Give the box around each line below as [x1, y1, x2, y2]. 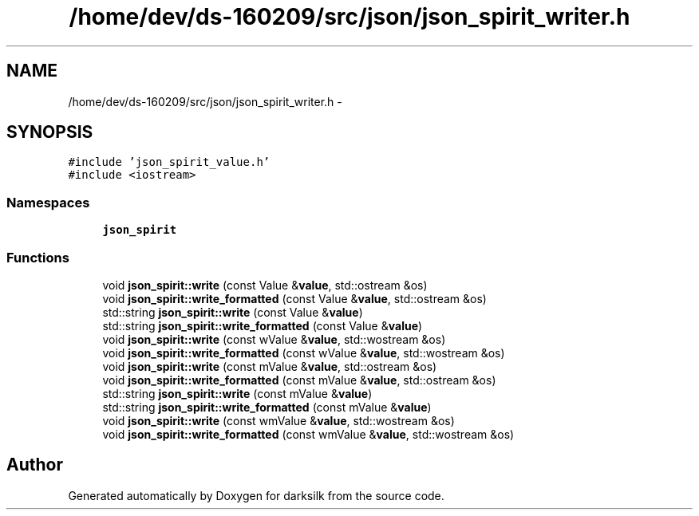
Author [6, 455, 63, 475]
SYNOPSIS [6, 122, 93, 143]
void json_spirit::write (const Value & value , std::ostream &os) [102, 278, 428, 292]
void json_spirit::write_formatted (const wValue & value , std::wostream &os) [102, 345, 505, 360]
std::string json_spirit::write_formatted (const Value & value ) [102, 318, 423, 333]
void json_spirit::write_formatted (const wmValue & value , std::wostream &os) [102, 427, 515, 441]
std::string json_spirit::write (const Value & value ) [102, 305, 363, 319]
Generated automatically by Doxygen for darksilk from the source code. [68, 488, 444, 502]
